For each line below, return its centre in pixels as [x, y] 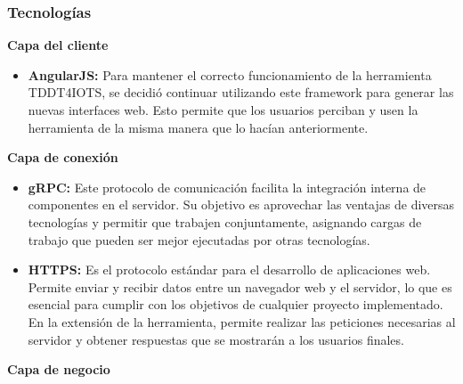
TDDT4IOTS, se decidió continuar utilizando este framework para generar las [241, 92]
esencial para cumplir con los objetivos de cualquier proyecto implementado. [236, 304]
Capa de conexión [63, 157]
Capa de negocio [59, 369]
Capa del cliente [58, 45]
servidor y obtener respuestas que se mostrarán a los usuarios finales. [216, 339]
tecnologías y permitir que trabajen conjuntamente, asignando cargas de [225, 221]
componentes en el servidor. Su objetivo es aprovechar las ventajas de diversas [241, 204]
